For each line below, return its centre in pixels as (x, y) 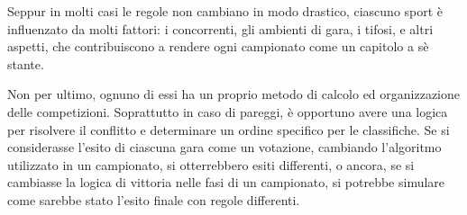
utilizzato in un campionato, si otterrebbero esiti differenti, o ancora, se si (211, 164)
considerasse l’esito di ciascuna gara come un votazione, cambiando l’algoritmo (224, 147)
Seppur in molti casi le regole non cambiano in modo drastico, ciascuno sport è (225, 11)
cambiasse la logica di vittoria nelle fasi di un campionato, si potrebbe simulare (226, 182)
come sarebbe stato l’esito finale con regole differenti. (154, 199)
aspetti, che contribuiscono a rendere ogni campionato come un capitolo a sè (218, 46)
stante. (26, 63)
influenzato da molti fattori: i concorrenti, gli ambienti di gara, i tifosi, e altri (220, 28)
